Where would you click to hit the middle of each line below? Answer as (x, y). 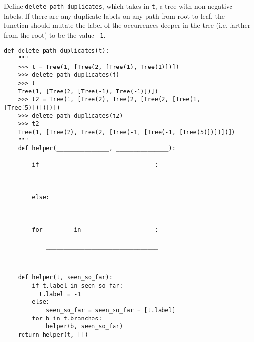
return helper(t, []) (53, 334)
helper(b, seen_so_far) (84, 327)
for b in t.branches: (67, 318)
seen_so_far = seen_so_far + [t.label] (111, 310)
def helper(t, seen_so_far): (65, 278)
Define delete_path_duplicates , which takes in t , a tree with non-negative (118, 6)
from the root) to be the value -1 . (55, 34)
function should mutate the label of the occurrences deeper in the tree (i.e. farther (127, 25)
